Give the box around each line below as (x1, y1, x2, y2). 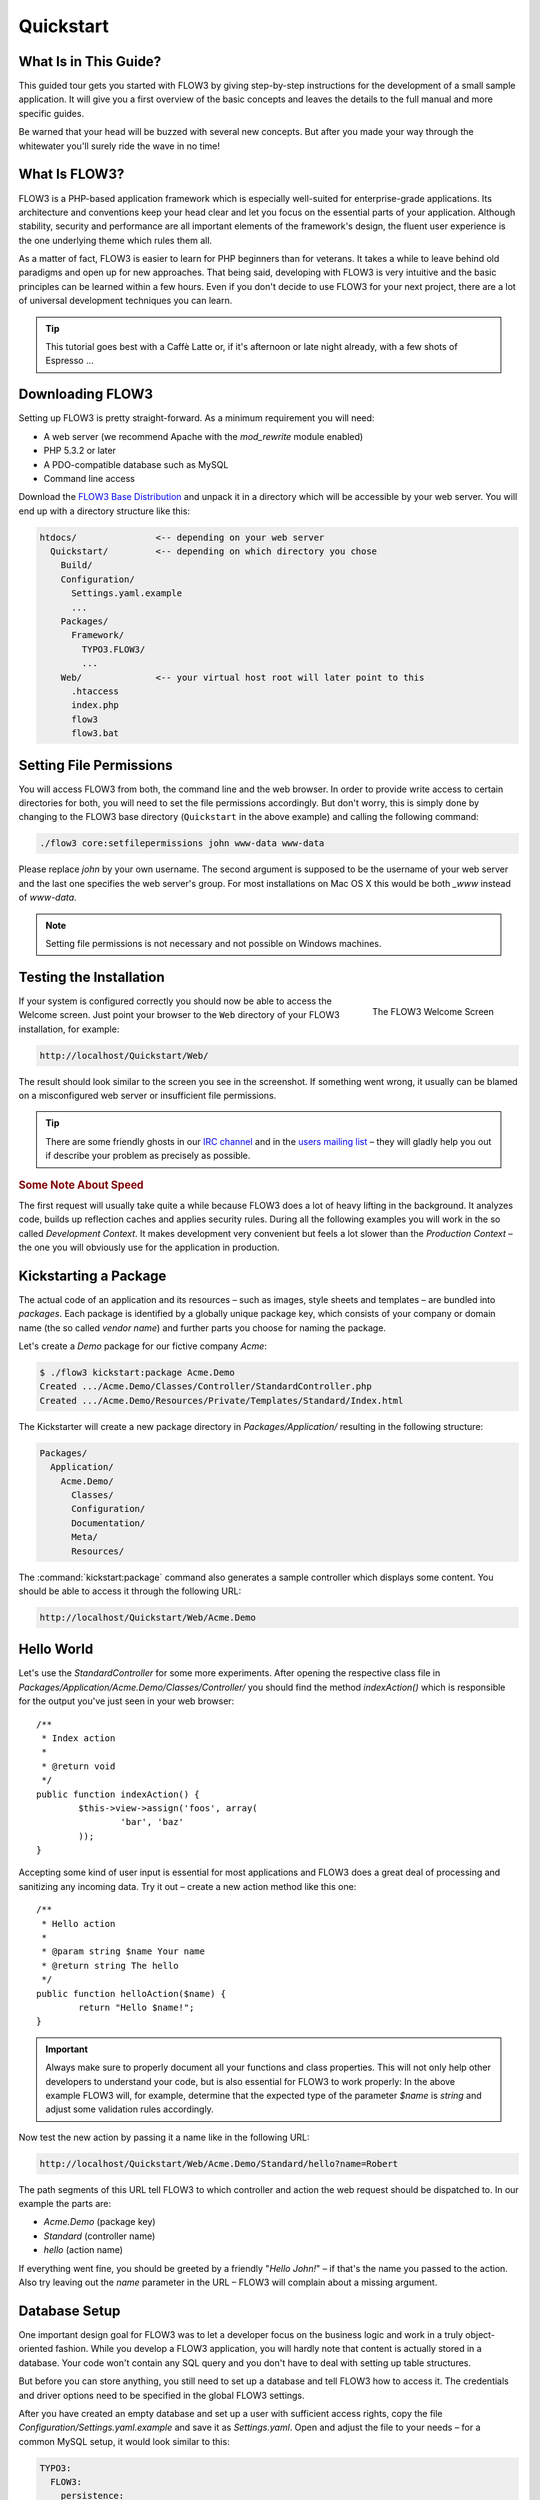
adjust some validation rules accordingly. (45, 2103, 214, 2115)
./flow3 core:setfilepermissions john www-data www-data (39, 838, 325, 849)
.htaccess (71, 685, 120, 697)
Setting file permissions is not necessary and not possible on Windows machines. (45, 937, 382, 949)
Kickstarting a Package (18, 1267, 167, 1284)
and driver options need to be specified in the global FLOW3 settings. (18, 2389, 305, 2401)
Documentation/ (71, 1517, 146, 1529)
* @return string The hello (41, 1960, 179, 1971)
